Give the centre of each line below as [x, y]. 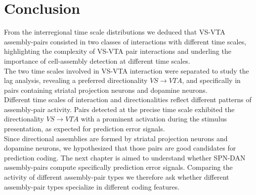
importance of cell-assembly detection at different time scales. [97, 60]
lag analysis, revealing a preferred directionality [76, 80]
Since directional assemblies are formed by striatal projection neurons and [116, 138]
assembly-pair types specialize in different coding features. [92, 186]
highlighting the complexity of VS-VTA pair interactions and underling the [118, 51]
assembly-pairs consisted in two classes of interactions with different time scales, [125, 41]
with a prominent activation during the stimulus [154, 119]
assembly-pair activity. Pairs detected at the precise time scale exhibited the [119, 109]
